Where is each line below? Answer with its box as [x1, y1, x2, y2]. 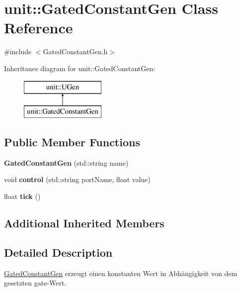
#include [4, 46, 32, 57]
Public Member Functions [4, 134, 140, 150]
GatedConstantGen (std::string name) [4, 157, 129, 168]
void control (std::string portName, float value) [4, 174, 151, 185]
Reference [4, 17, 73, 38]
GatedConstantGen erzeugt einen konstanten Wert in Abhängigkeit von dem [4, 268, 238, 278]
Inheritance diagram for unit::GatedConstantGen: [4, 63, 156, 73]
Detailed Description [4, 244, 113, 260]
